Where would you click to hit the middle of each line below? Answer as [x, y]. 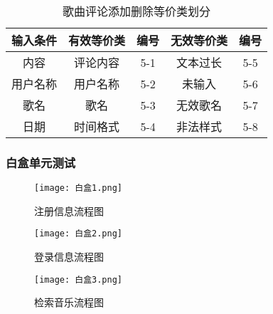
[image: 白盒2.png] [79, 234]
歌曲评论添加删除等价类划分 [137, 11]
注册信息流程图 [69, 210]
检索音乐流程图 [69, 302]
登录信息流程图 [69, 257]
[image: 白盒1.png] [79, 188]
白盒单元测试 [41, 162]
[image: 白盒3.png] [79, 279]
